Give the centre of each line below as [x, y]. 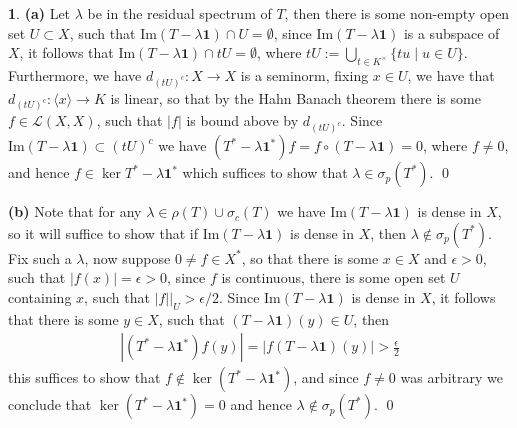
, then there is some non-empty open [397, 13]
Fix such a [40, 257]
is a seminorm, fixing [304, 74]
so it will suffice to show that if [103, 232]
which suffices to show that [265, 172]
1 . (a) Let [39, 13]
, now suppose [127, 257]
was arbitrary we [451, 377]
